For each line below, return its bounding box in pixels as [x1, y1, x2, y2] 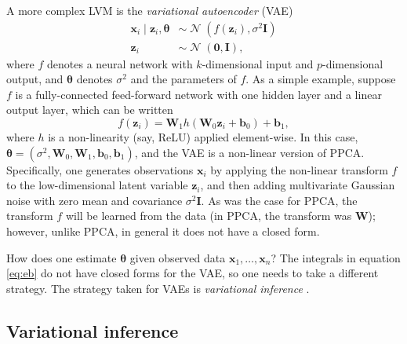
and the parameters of [130, 71, 237, 87]
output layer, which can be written [6, 101, 173, 118]
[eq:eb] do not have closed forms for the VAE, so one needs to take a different [6, 265, 379, 281]
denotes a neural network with [47, 55, 193, 71]
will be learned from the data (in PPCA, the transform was [65, 207, 352, 224]
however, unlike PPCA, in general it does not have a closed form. [6, 223, 320, 239]
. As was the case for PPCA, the [201, 192, 358, 208]
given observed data [129, 249, 226, 265]
